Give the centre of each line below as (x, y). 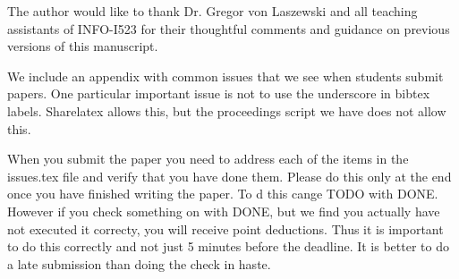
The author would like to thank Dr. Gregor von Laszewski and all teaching (212, 11)
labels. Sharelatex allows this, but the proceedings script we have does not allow (227, 110)
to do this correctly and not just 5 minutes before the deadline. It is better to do (228, 246)
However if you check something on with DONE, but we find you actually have (224, 211)
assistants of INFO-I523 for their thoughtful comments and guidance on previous (229, 28)
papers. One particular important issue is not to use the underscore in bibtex (219, 93)
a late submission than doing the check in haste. (139, 263)
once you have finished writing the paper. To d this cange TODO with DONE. (223, 194)
